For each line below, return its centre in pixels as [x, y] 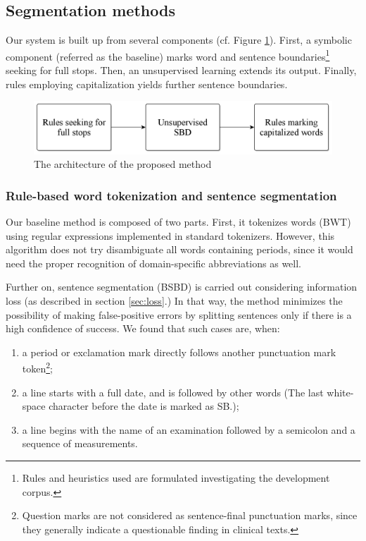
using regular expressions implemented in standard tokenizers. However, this [170, 235]
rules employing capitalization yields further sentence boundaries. [147, 84]
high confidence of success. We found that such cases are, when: [143, 328]
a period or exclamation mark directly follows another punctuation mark [179, 352]
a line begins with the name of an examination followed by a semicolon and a [189, 429]
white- [340, 392]
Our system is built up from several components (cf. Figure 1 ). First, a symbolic [179, 40]
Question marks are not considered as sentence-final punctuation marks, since [190, 515]
